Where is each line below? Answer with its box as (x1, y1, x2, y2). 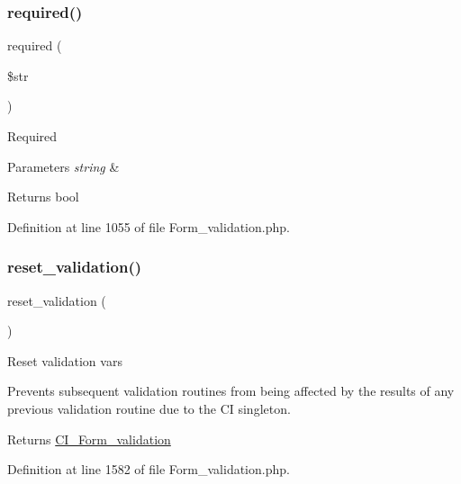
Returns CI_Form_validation (7, 429, 171, 448)
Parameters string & (7, 157, 120, 175)
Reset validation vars (7, 351, 122, 370)
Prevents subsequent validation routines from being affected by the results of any (7, 381, 455, 400)
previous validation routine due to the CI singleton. (7, 399, 291, 417)
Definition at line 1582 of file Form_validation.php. (7, 460, 290, 479)
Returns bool (7, 187, 79, 206)
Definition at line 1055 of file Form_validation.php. (7, 217, 290, 236)
